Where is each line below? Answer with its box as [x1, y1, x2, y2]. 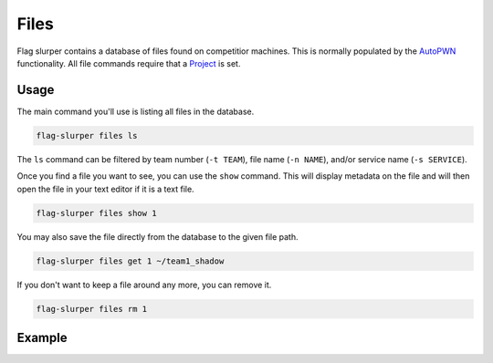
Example [16, 329, 68, 346]
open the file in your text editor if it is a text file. [16, 183, 195, 194]
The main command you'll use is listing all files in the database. [16, 106, 255, 117]
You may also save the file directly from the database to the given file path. [16, 231, 299, 242]
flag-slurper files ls [36, 130, 138, 140]
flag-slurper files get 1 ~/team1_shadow [36, 255, 225, 266]
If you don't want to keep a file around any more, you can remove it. [16, 279, 272, 290]
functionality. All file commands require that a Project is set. [16, 57, 241, 68]
